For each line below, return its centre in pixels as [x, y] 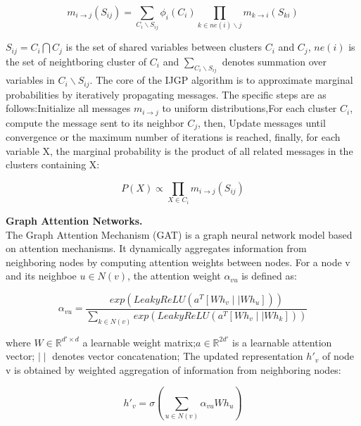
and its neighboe [41, 276]
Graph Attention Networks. [74, 220]
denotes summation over [274, 61]
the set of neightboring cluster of [76, 61]
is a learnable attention [282, 342]
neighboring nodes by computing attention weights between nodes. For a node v [178, 262]
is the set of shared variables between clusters [164, 47]
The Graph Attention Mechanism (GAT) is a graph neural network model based [179, 234]
